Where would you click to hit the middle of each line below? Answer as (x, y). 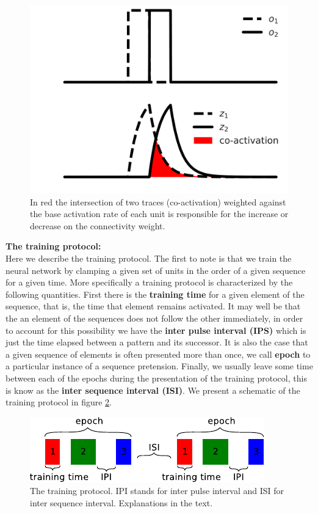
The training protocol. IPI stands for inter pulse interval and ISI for (157, 491)
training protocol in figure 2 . (59, 402)
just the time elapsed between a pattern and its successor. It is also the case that (157, 342)
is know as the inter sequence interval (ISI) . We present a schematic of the (153, 390)
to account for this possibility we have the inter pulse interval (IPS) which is (156, 330)
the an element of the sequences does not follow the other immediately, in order (154, 318)
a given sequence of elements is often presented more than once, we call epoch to (158, 354)
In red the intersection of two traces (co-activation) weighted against (158, 201)
